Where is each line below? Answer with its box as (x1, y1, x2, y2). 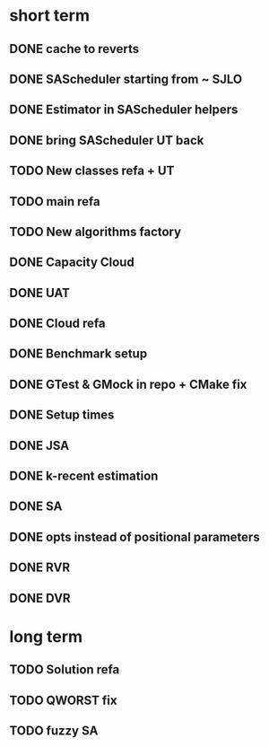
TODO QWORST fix (9, 692, 117, 707)
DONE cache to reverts (9, 41, 140, 57)
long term (9, 626, 83, 646)
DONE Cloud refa (9, 316, 106, 331)
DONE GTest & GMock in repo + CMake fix (9, 376, 247, 391)
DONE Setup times (9, 408, 115, 423)
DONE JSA (9, 437, 70, 453)
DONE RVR (9, 560, 70, 576)
